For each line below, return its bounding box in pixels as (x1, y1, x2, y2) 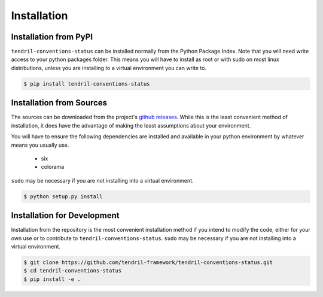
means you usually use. (11, 141, 69, 148)
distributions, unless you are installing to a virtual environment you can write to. (11, 64, 206, 71)
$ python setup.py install (23, 193, 103, 200)
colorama (41, 163, 65, 171)
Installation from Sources (11, 98, 108, 108)
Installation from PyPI (11, 32, 93, 42)
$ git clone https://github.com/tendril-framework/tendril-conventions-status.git (23, 259, 273, 266)
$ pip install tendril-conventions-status (23, 80, 150, 87)
